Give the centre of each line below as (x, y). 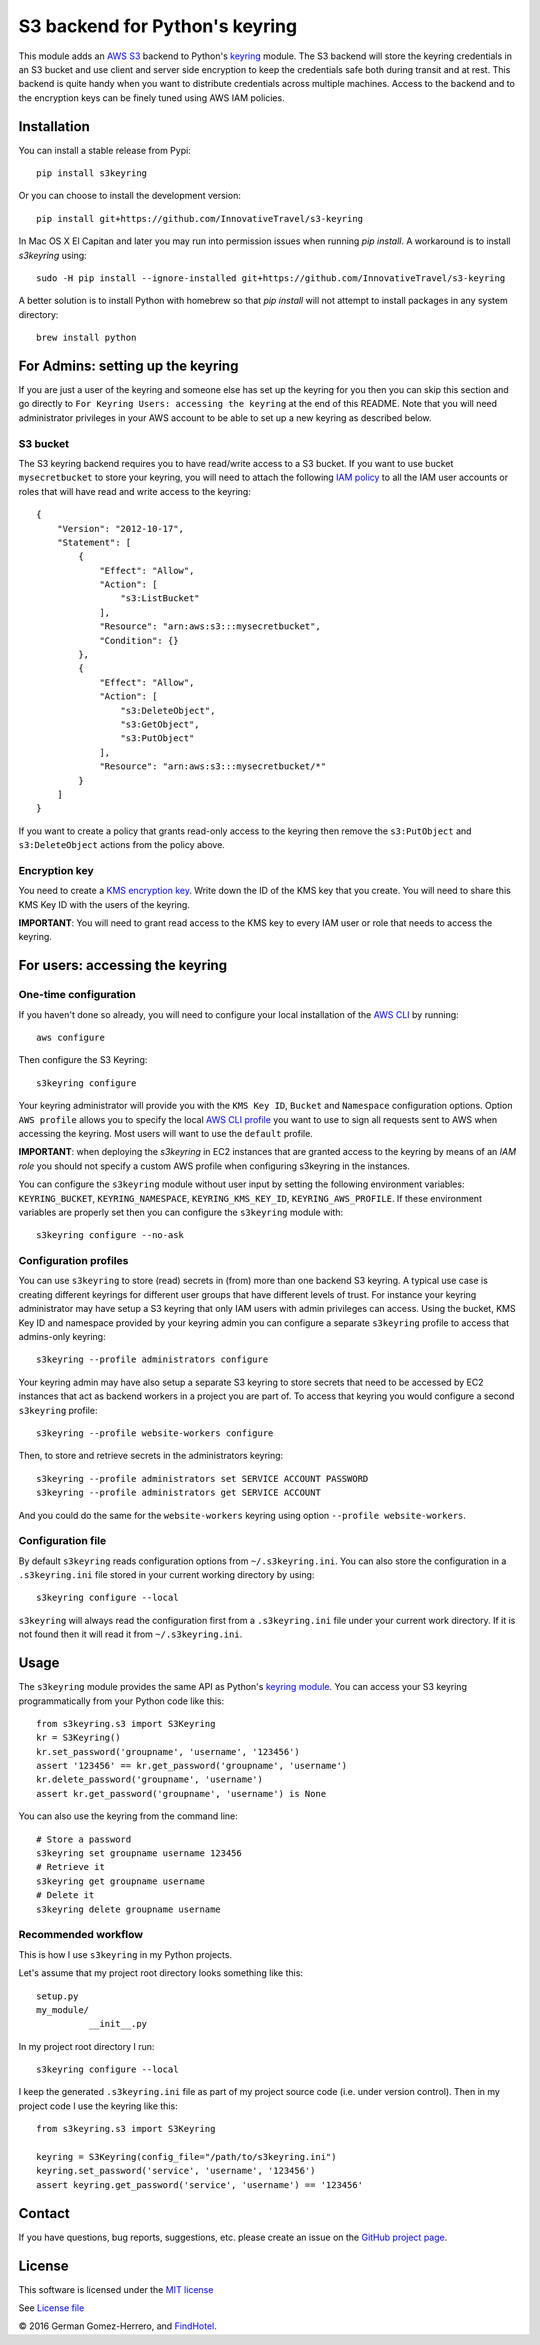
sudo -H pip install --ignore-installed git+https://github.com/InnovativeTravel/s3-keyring (271, 278)
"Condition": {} (139, 640)
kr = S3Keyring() (78, 1738)
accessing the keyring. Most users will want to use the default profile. (166, 1133)
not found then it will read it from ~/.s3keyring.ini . (130, 1634)
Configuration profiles (73, 1261)
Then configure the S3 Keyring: (83, 1060)
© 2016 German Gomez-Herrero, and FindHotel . (117, 2326)
